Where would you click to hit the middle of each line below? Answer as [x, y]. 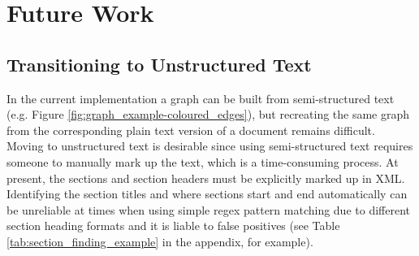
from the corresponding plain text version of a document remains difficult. [191, 130]
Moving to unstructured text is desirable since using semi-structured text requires [210, 146]
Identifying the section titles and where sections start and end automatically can [207, 194]
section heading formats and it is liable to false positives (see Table [173, 226]
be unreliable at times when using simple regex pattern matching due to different [208, 209]
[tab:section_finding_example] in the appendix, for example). [160, 241]
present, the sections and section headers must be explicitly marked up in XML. [206, 178]
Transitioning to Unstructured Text [159, 64]
